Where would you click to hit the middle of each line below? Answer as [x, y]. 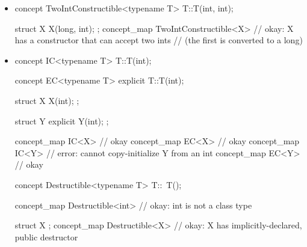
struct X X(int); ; [47, 100]
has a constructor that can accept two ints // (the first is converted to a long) [159, 40]
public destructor [46, 236]
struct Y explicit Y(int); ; [62, 120]
